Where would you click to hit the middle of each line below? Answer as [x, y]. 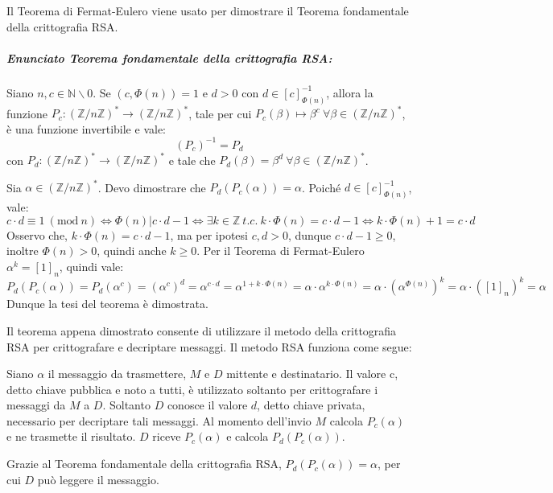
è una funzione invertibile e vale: [86, 128]
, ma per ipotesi [209, 234]
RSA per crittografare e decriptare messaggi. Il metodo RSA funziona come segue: [209, 346]
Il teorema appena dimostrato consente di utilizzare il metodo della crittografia [202, 330]
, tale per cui [220, 113]
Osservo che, [37, 234]
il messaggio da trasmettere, [117, 374]
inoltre [23, 251]
